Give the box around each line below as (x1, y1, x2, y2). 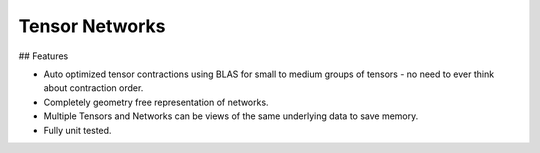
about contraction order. (43, 82, 144, 94)
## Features (18, 50, 69, 62)
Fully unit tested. (43, 124, 112, 136)
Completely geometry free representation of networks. (43, 96, 269, 108)
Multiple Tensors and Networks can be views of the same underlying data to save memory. (43, 110, 419, 122)
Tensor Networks (18, 15, 166, 37)
